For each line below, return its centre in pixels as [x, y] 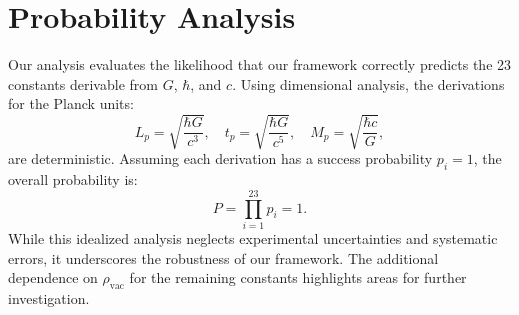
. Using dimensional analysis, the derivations [368, 83]
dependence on [53, 277]
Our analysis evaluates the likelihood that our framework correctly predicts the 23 [260, 64]
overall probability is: [73, 179]
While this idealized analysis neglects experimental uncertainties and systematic [253, 237]
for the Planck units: [71, 103]
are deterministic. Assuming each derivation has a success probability [220, 158]
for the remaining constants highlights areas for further [298, 277]
